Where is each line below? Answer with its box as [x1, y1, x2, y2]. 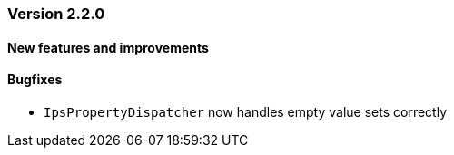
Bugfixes [7, 72, 63, 88]
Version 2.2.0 [7, 5, 105, 23]
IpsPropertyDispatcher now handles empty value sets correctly [44, 103, 448, 120]
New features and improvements [7, 39, 209, 55]
